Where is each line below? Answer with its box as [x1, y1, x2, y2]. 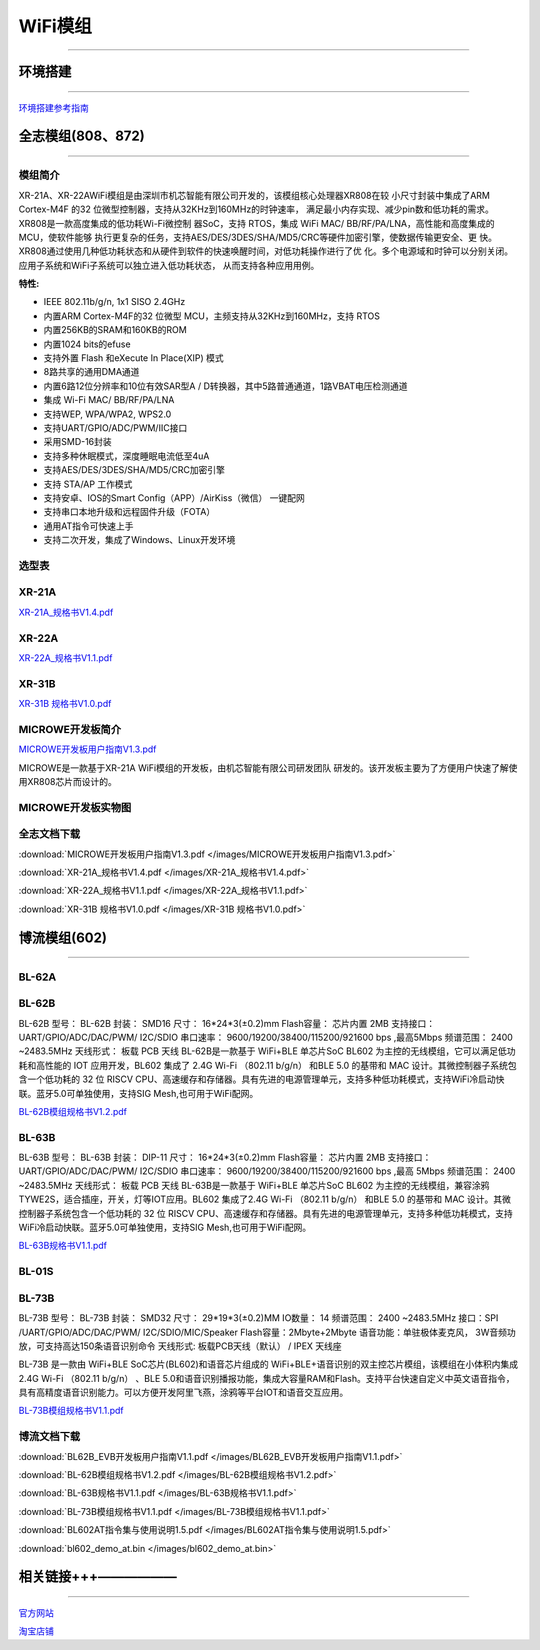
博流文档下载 [18, 1430, 81, 1444]
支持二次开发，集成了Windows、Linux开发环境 [43, 534, 236, 546]
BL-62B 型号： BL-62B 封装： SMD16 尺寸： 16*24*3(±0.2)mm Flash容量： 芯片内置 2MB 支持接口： [18, 1017, 435, 1029]
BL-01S [18, 1265, 54, 1279]
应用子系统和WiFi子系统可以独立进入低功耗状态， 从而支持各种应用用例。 [18, 259, 320, 271]
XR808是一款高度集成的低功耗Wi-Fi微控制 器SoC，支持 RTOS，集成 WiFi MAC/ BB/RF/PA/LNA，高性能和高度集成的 [18, 217, 495, 229]
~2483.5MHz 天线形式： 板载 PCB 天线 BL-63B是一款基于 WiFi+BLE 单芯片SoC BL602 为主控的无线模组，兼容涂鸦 [18, 1179, 490, 1191]
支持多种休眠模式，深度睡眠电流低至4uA [43, 450, 210, 462]
